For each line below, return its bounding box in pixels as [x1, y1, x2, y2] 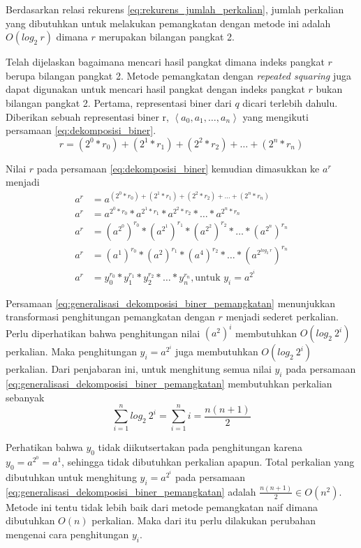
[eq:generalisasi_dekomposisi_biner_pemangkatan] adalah [6, 484, 256, 498]
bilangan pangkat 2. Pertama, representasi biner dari [6, 95, 232, 110]
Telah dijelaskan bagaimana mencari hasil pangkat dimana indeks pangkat [6, 54, 325, 69]
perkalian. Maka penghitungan [6, 344, 137, 359]
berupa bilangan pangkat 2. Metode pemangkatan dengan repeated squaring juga [6, 68, 352, 82]
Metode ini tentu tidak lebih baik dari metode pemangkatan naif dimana [6, 499, 318, 514]
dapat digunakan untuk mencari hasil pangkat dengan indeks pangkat [6, 82, 305, 96]
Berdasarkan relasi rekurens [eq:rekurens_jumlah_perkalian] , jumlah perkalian [6, 2, 344, 16]
